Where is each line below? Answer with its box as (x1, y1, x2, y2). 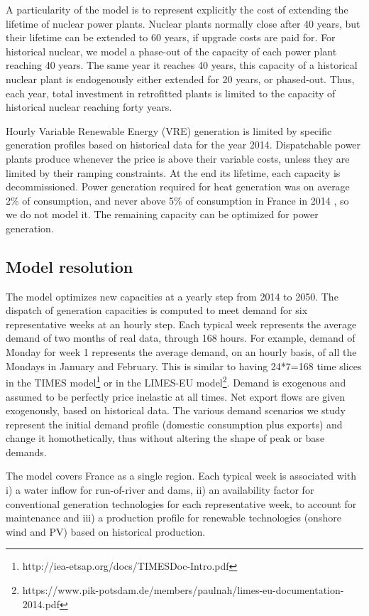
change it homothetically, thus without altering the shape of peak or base (6, 431, 325, 445)
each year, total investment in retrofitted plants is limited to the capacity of (6, 85, 336, 100)
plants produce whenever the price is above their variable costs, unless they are (6, 151, 350, 166)
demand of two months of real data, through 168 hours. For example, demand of (6, 330, 356, 345)
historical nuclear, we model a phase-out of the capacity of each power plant (6, 43, 337, 58)
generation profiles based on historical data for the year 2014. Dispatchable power (6, 137, 361, 152)
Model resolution (6, 255, 133, 277)
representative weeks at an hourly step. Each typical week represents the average (6, 316, 357, 331)
